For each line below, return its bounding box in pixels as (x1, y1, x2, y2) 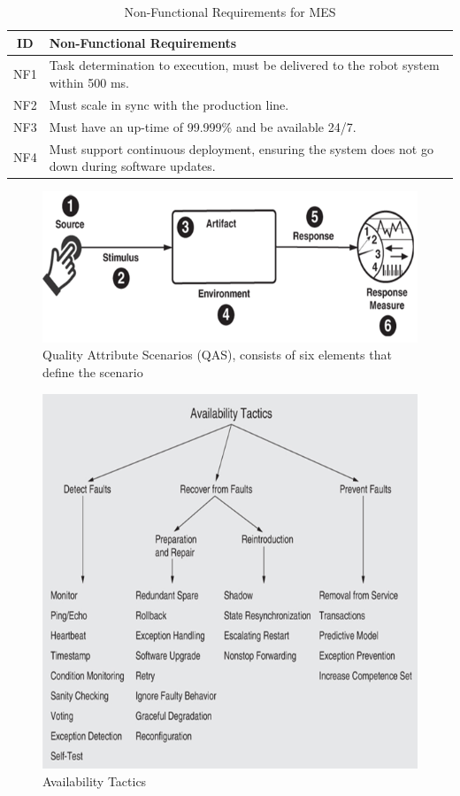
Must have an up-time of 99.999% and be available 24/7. (49, 117, 356, 135)
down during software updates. (49, 157, 216, 175)
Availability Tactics (42, 771, 147, 790)
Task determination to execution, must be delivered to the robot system (49, 56, 440, 74)
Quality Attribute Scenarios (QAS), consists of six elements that (42, 345, 392, 364)
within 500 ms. (49, 73, 129, 92)
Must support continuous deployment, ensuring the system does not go (49, 139, 433, 158)
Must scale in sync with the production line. (49, 95, 289, 113)
